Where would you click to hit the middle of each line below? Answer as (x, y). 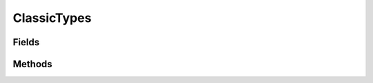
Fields (26, 42)
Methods (32, 64)
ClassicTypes (52, 18)
